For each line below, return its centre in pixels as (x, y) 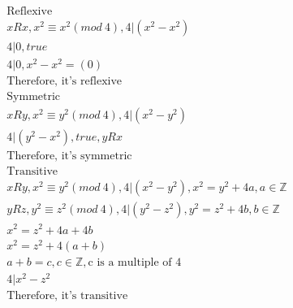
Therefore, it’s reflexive (65, 82)
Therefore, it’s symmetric (69, 156)
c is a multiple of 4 (135, 262)
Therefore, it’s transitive (67, 295)
